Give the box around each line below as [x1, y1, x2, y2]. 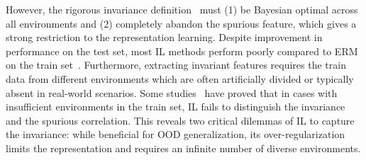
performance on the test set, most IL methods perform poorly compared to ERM [6, 43, 358, 58]
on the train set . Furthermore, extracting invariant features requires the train [6, 57, 346, 72]
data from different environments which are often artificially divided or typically [6, 71, 354, 86]
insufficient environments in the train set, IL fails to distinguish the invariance [6, 99, 345, 114]
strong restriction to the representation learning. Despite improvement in [6, 30, 323, 45]
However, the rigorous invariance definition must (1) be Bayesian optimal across [6, 2, 358, 16]
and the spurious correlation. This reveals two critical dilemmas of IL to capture [6, 113, 355, 127]
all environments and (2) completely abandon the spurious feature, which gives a [6, 16, 357, 30]
